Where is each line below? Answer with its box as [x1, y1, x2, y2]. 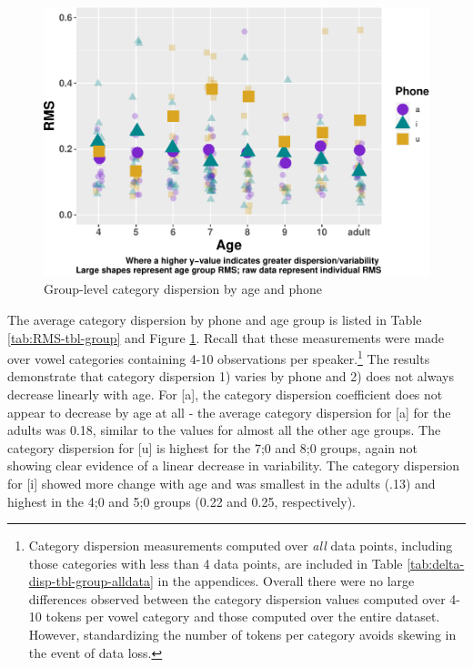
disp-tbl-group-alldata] [28, 571, 154, 591]
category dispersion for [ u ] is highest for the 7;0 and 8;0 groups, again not [7, 438, 418, 457]
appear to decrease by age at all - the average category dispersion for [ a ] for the [7, 402, 451, 421]
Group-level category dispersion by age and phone [44, 279, 323, 298]
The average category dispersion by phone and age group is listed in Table [7, 309, 422, 328]
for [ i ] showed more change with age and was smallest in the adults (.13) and [7, 473, 436, 492]
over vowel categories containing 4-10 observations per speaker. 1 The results [7, 347, 430, 368]
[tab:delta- [407, 553, 465, 572]
